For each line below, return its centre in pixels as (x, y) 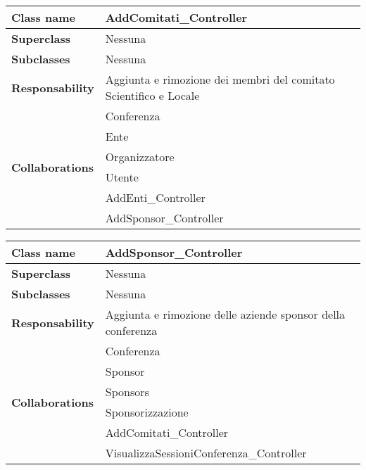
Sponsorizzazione (147, 412)
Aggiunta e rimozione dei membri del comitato (220, 79)
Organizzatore (140, 157)
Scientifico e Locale (152, 95)
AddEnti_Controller (155, 197)
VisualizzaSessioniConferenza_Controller (206, 453)
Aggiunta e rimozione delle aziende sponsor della (225, 314)
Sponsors (127, 392)
